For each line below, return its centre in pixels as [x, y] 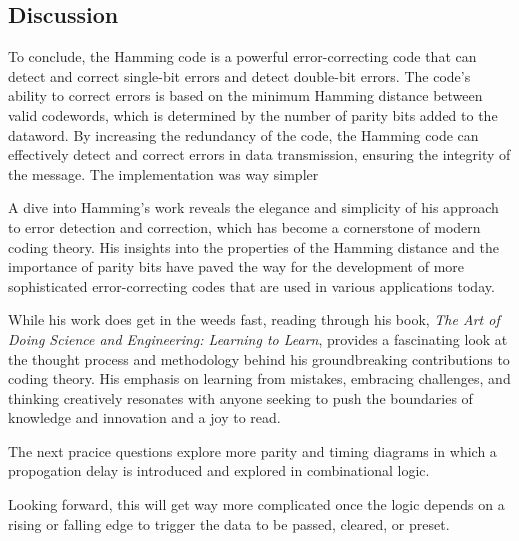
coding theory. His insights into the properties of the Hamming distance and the [253, 246]
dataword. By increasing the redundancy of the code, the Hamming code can [243, 134]
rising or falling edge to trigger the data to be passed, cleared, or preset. [229, 523]
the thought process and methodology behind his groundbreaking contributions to [259, 358]
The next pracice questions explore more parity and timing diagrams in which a [252, 450]
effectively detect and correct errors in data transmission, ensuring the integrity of [259, 154]
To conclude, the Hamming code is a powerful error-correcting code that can [242, 56]
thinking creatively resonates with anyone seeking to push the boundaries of [240, 397]
